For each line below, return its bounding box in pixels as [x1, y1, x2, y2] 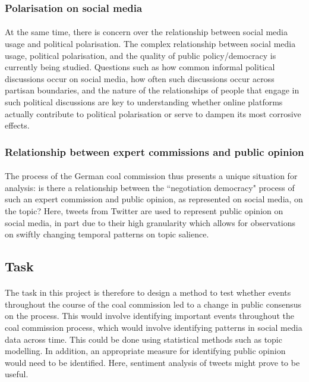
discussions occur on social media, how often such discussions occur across [5, 72, 275, 84]
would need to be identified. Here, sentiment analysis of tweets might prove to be [5, 356, 300, 368]
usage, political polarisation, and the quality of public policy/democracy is [5, 49, 276, 61]
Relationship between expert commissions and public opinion [5, 144, 304, 159]
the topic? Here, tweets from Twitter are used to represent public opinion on [5, 205, 283, 217]
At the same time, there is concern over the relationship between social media [5, 26, 288, 38]
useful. [5, 368, 29, 380]
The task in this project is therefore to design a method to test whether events [5, 286, 291, 299]
